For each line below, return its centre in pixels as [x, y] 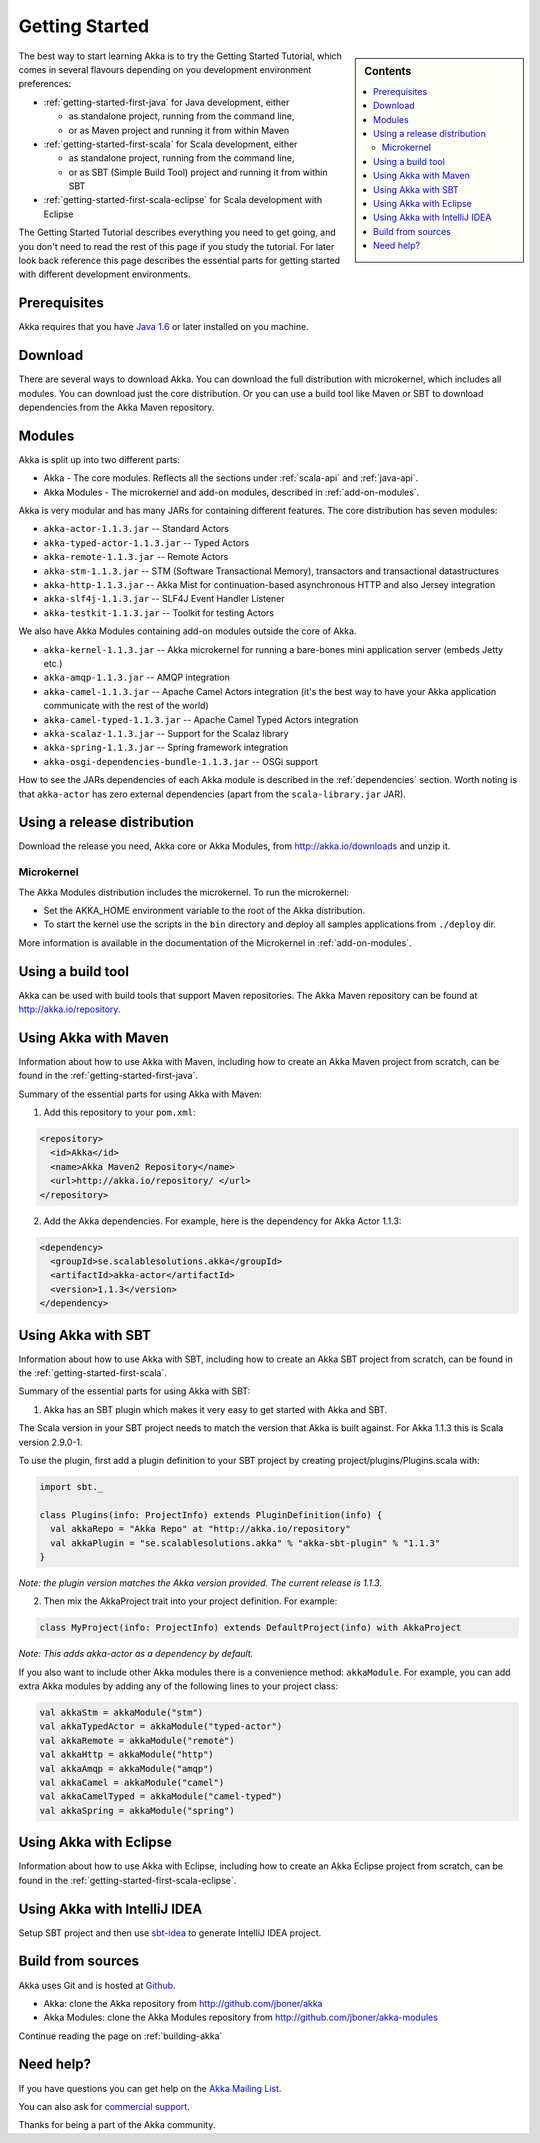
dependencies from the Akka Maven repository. [116, 407]
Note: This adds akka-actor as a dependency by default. [136, 1654]
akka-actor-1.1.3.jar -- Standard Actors [136, 529]
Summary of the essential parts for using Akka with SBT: [134, 1391]
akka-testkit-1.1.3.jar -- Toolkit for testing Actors [159, 612]
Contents [388, 71]
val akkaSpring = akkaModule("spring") [137, 1810]
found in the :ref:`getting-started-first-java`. [108, 1076]
